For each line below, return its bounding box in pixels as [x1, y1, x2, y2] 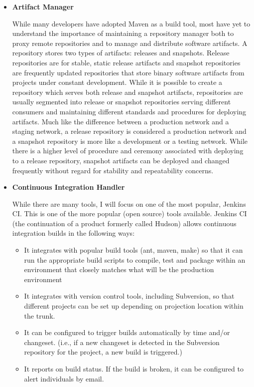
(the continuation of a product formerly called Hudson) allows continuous [12, 218, 237, 228]
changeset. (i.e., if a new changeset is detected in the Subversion [24, 337, 220, 347]
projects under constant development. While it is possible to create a [12, 77, 223, 87]
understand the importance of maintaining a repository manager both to [12, 28, 234, 38]
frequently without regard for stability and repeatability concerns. [12, 165, 214, 175]
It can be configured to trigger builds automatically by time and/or [24, 327, 230, 338]
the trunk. [24, 310, 55, 321]
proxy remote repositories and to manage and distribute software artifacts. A [12, 37, 248, 48]
